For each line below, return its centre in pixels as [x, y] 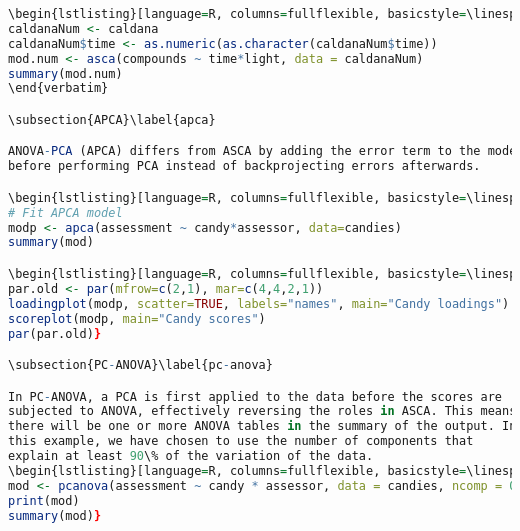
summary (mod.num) [65, 73]
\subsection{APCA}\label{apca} [112, 119]
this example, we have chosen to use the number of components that [241, 441]
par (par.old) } [55, 333]
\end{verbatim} [58, 88]
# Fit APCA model [65, 212]
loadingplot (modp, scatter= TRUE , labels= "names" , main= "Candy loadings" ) [259, 303]
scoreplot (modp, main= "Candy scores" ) [137, 318]
